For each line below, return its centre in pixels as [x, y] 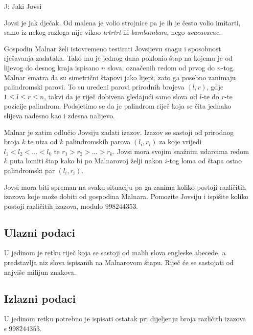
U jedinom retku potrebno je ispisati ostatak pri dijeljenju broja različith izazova [125, 319]
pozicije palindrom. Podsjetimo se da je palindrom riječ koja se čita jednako [118, 106]
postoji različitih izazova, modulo [54, 206]
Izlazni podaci [40, 298]
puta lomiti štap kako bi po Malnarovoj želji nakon [86, 161]
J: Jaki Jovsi [23, 6]
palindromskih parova [98, 142]
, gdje [215, 87]
